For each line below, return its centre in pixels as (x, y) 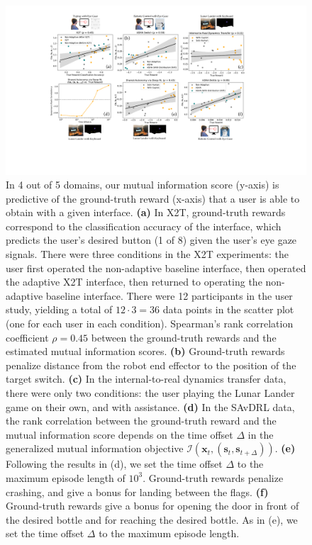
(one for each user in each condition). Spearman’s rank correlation (150, 324)
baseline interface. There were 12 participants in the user (169, 295)
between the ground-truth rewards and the (184, 337)
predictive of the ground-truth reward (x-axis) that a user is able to (153, 198)
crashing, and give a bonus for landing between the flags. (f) (137, 491)
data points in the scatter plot (228, 309)
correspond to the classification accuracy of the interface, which (144, 226)
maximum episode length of (66, 477)
